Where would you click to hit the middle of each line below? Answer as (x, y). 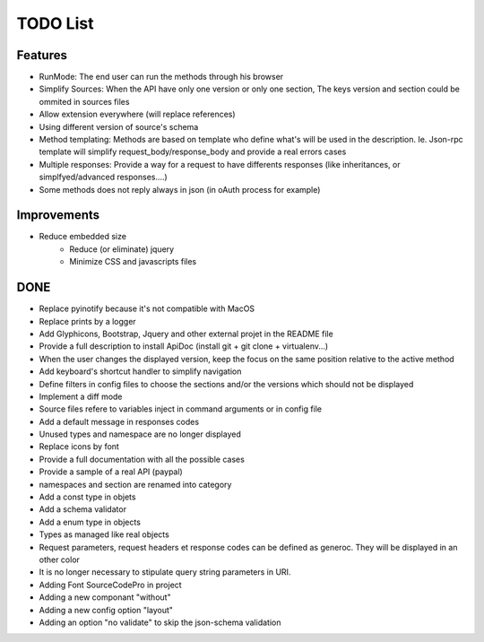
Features (42, 55)
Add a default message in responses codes (119, 421)
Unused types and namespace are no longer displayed (140, 434)
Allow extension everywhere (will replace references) (138, 114)
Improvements (58, 215)
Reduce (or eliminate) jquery (122, 249)
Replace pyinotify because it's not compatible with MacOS (147, 308)
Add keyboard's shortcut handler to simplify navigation (140, 371)
